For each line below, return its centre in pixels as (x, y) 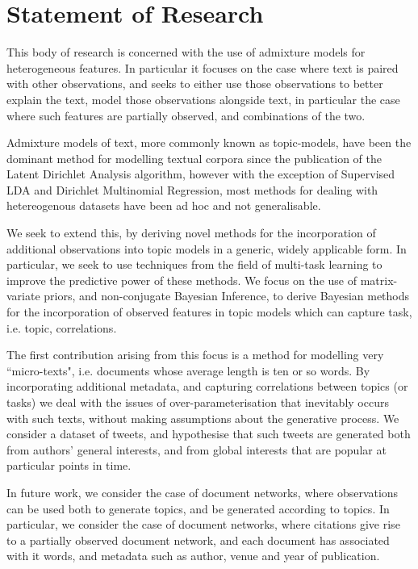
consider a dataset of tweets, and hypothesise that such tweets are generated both (209, 434)
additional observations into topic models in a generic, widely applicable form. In (207, 248)
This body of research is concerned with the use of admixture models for (186, 52)
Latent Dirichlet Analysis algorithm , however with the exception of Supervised (201, 174)
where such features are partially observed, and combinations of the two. (186, 115)
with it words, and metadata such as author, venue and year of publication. (193, 556)
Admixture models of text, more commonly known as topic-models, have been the (209, 142)
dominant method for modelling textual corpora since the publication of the (194, 158)
